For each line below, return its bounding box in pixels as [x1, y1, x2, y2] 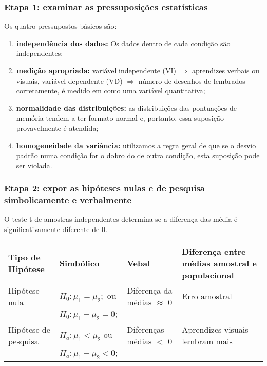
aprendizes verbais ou [192, 65, 259, 75]
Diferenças [127, 323, 164, 335]
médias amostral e [182, 257, 257, 269]
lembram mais [182, 335, 233, 347]
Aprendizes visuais [182, 323, 249, 335]
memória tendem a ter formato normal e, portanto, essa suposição [16, 112, 224, 123]
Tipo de [8, 251, 41, 263]
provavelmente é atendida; [16, 122, 99, 133]
